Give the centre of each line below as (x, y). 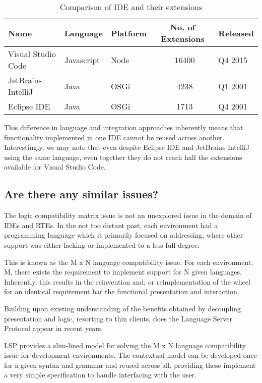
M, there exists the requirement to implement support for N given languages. (123, 272)
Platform (129, 33)
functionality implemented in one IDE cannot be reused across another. (114, 137)
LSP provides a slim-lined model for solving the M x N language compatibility (125, 345)
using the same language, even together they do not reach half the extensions (123, 157)
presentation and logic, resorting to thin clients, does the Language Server (118, 318)
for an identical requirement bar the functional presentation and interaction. (122, 291)
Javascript (82, 60)
